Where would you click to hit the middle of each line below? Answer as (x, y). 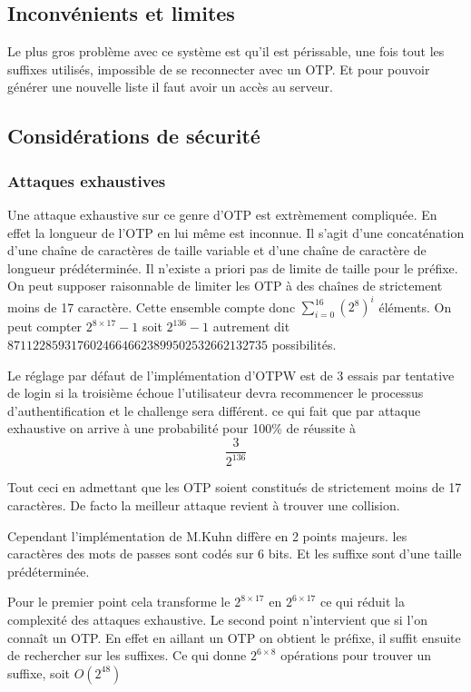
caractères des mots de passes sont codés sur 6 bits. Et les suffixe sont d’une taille (235, 554)
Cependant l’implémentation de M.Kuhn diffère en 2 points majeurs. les (207, 535)
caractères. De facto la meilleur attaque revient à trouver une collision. (204, 505)
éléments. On (415, 306)
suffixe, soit (39, 672)
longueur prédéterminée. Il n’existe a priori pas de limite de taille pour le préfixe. (233, 267)
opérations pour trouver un (356, 655)
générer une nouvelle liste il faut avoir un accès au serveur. (170, 87)
